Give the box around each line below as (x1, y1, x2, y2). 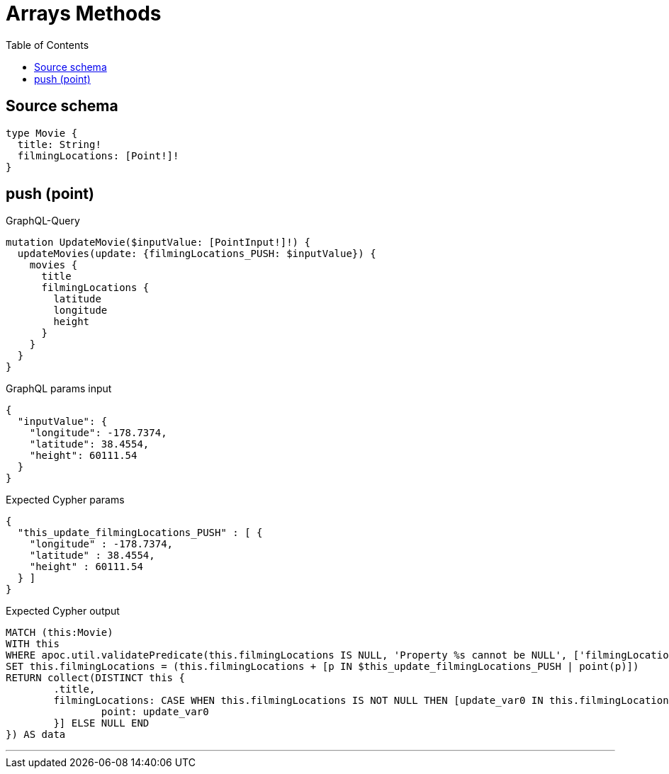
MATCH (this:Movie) (6, 627, 113, 639)
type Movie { (6, 127, 78, 139)
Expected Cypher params (6, 494, 125, 506)
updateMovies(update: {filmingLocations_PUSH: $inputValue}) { (17, 248, 376, 260)
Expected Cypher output (6, 605, 120, 618)
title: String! (17, 138, 101, 150)
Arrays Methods (6, 1, 162, 25)
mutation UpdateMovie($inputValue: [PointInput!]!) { (6, 237, 310, 249)
